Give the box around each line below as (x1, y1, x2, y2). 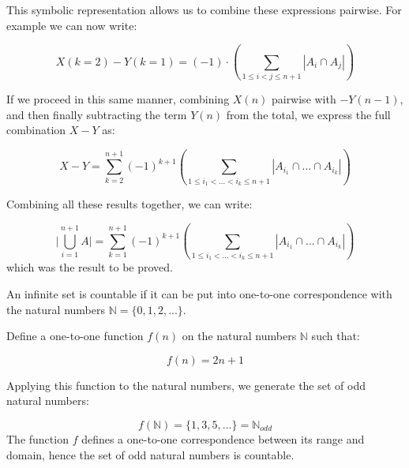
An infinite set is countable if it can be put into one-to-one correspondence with (6, 285, 392, 301)
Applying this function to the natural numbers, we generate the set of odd (6, 376, 366, 393)
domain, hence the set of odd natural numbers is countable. (6, 446, 295, 462)
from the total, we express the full (226, 106, 391, 122)
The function (6, 430, 69, 447)
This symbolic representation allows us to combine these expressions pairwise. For (6, 2, 402, 17)
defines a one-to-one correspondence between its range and (81, 430, 365, 447)
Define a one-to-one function (6, 328, 144, 344)
